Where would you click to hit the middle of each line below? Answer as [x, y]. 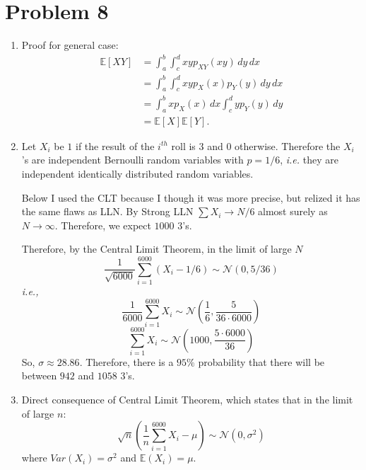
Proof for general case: [70, 45]
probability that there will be [261, 361]
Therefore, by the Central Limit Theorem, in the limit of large [157, 249]
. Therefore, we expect [103, 225]
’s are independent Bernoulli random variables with [132, 160]
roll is [183, 145]
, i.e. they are [309, 160]
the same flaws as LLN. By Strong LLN [107, 211]
